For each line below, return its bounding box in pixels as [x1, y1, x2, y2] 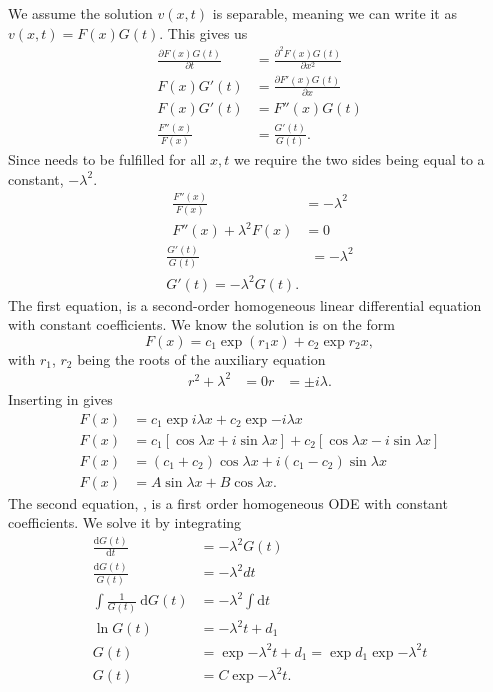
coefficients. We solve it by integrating [8, 512, 242, 533]
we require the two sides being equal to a [233, 148, 485, 169]
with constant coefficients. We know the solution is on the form [8, 314, 395, 335]
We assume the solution [8, 3, 153, 23]
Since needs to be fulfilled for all [8, 148, 206, 169]
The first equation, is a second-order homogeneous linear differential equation [8, 294, 482, 315]
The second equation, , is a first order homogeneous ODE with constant [8, 492, 448, 513]
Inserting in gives [8, 388, 113, 409]
